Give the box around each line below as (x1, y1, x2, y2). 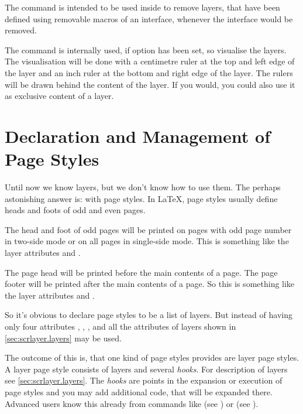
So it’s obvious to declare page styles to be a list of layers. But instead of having (5, 309, 292, 321)
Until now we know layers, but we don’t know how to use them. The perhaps (5, 181, 281, 193)
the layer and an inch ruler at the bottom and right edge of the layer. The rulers (5, 66, 293, 78)
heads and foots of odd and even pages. (5, 204, 146, 216)
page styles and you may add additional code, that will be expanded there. (5, 385, 273, 398)
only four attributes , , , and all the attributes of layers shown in (5, 320, 236, 332)
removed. (5, 24, 37, 36)
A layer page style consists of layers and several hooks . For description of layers (5, 362, 288, 375)
